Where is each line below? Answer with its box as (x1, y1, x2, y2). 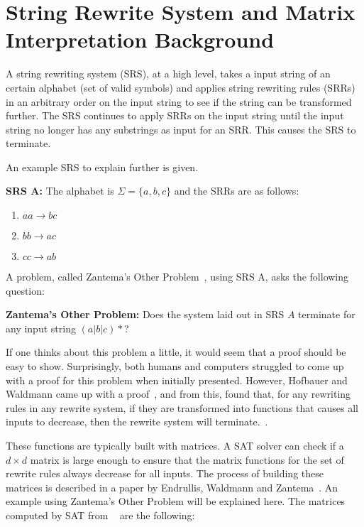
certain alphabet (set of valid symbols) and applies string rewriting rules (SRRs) (6, 80, 355, 94)
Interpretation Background (6, 25, 275, 54)
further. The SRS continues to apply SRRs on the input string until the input (6, 108, 344, 123)
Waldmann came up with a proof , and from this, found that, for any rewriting (6, 386, 351, 401)
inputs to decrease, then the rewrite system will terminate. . (6, 414, 268, 429)
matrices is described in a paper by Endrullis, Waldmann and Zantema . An (6, 479, 338, 494)
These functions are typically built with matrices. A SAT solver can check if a (6, 438, 344, 452)
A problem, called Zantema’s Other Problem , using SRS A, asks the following (6, 269, 349, 284)
